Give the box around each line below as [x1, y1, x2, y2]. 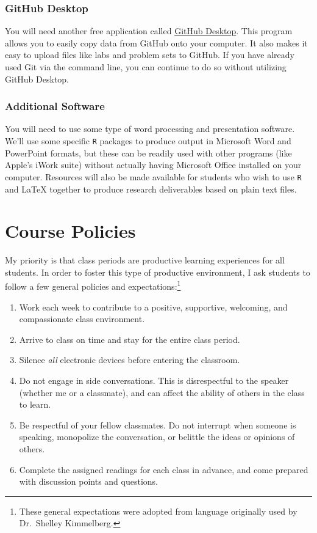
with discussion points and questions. [19, 475, 158, 488]
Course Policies [5, 218, 136, 243]
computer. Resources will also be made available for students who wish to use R [5, 170, 302, 183]
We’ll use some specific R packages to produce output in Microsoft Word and [5, 134, 291, 147]
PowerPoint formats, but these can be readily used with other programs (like [5, 146, 292, 159]
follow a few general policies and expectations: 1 [5, 278, 181, 293]
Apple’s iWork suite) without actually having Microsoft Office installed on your [5, 158, 302, 171]
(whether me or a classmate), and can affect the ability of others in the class [19, 386, 305, 399]
